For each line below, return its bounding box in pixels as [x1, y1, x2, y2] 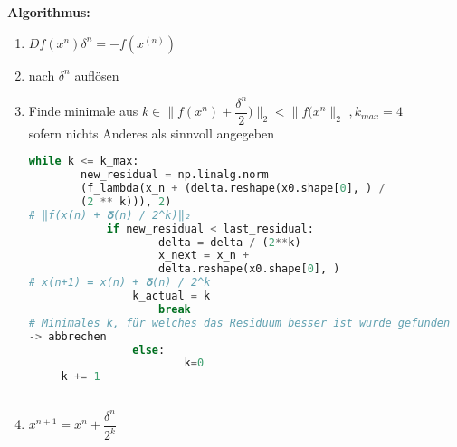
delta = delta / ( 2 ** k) [157, 235, 301, 249]
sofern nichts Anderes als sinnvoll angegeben [28, 123, 274, 142]
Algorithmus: [7, 3, 90, 21]
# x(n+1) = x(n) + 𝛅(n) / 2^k [28, 276, 211, 290]
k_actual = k [132, 290, 211, 303]
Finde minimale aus [28, 101, 138, 120]
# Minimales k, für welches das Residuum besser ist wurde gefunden [28, 316, 451, 329]
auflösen [74, 65, 119, 84]
